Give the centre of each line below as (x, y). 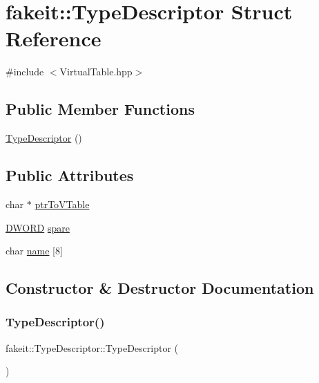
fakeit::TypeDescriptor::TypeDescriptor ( (92, 347)
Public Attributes (70, 175)
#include (25, 72)
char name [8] (34, 251)
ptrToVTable (62, 204)
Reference (54, 38)
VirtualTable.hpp (96, 72)
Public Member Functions (100, 109)
